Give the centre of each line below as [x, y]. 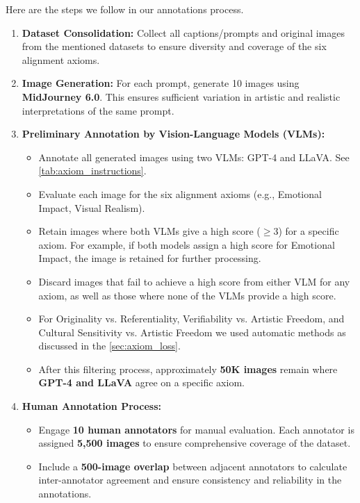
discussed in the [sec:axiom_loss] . [109, 346]
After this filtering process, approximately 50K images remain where [188, 369]
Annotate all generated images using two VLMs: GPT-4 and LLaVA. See [194, 157]
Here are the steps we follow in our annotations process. [125, 9]
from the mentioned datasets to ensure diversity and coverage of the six [174, 46]
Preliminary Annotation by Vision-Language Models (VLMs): [173, 134]
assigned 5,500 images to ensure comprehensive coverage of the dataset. [195, 443]
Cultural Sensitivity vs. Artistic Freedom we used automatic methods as [192, 332]
